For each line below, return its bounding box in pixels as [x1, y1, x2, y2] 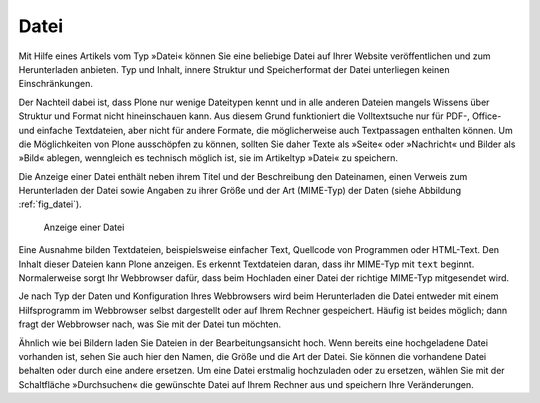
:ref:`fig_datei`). [18, 198, 82, 210]
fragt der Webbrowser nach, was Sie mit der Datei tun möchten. [18, 318, 282, 330]
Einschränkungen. [18, 78, 94, 90]
